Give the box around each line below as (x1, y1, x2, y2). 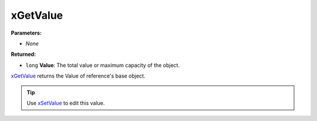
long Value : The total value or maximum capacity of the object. (25, 62, 180, 69)
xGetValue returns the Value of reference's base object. (11, 72, 146, 79)
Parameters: (11, 29, 42, 36)
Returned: (11, 51, 36, 58)
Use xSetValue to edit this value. (26, 99, 105, 106)
